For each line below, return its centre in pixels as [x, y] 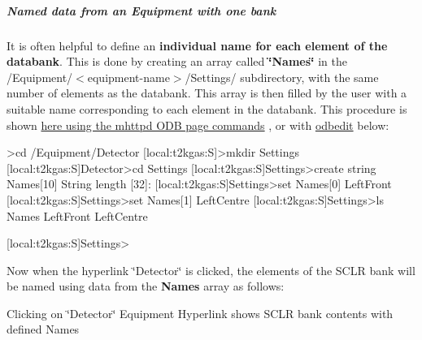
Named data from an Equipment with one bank [141, 10]
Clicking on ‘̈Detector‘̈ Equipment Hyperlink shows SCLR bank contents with [200, 313]
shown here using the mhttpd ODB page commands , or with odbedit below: [198, 125]
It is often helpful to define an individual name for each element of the [197, 45]
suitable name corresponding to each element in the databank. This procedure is [207, 108]
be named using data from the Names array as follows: [146, 286]
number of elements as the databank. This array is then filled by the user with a [207, 93]
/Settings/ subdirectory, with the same [282, 77]
